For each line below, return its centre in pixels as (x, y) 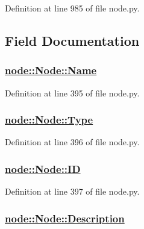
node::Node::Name (51, 70)
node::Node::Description (65, 218)
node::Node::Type (49, 120)
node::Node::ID (43, 168)
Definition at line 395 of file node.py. (72, 93)
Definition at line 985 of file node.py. (72, 8)
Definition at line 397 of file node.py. (72, 191)
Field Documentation (72, 40)
